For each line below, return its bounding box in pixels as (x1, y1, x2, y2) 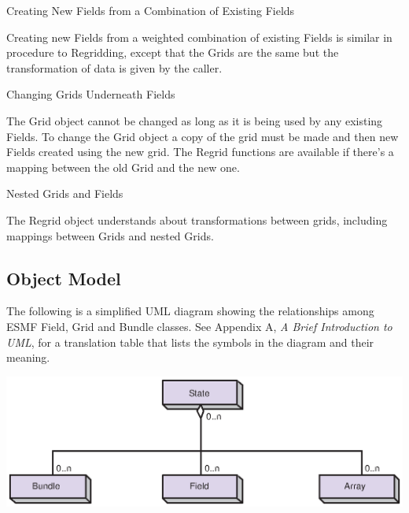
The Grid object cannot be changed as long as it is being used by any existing (6, 112, 383, 128)
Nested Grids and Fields (6, 185, 123, 202)
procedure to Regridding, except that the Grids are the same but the (6, 44, 339, 61)
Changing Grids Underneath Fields (6, 86, 175, 102)
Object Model (6, 266, 121, 290)
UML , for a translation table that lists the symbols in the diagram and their (6, 333, 374, 350)
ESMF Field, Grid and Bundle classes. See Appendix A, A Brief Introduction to (6, 318, 392, 334)
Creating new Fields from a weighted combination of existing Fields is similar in (6, 28, 392, 45)
